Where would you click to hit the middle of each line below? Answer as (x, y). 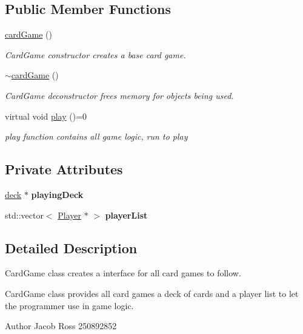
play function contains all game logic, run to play (96, 136)
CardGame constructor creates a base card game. (95, 54)
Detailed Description (71, 247)
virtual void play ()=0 (46, 116)
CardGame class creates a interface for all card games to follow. (123, 273)
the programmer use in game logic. (69, 305)
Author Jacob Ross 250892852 (61, 326)
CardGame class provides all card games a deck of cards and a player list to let (152, 293)
